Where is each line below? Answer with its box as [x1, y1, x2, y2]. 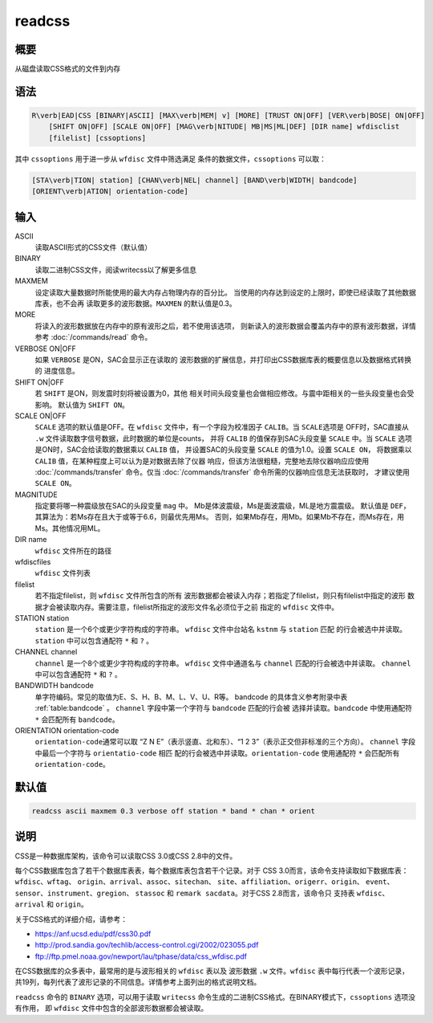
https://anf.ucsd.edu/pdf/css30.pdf [34, 928, 152, 939]
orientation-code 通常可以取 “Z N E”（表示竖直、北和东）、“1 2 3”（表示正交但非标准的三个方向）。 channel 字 [34, 737, 409, 747]
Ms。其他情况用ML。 [34, 523, 105, 533]
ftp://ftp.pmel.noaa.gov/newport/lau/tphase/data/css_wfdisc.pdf [34, 952, 248, 961]
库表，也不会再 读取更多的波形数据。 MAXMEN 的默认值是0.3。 [34, 299, 237, 308]
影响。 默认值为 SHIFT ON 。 [34, 400, 130, 410]
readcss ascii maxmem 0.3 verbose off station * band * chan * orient [31, 807, 316, 816]
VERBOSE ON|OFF [14, 344, 76, 353]
